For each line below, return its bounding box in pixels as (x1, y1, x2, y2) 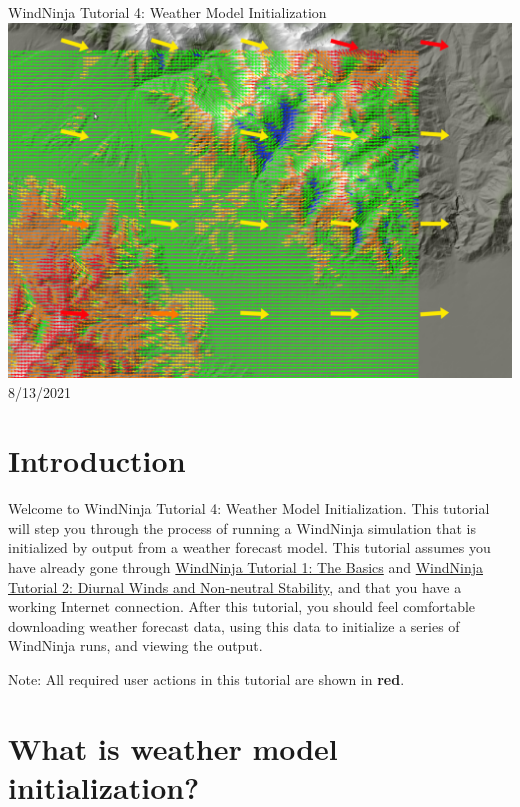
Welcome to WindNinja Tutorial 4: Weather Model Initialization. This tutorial (8, 498, 490, 519)
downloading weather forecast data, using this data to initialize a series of (8, 615, 460, 636)
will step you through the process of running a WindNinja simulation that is (8, 517, 477, 538)
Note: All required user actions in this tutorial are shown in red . (8, 669, 405, 690)
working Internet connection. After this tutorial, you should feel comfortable (8, 596, 476, 617)
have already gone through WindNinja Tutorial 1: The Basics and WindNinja (8, 557, 484, 578)
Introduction (8, 440, 186, 481)
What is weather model (8, 727, 338, 768)
